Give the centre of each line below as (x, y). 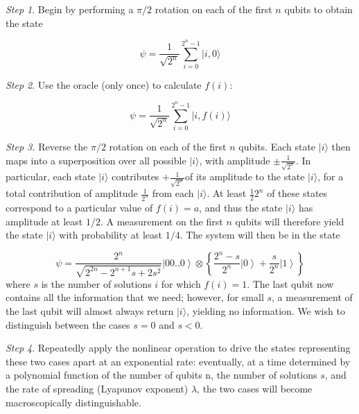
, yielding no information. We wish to (266, 310)
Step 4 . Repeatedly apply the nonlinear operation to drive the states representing (178, 348)
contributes (135, 176)
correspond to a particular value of (79, 208)
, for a (331, 176)
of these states (297, 193)
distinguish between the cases (68, 324)
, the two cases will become (255, 388)
